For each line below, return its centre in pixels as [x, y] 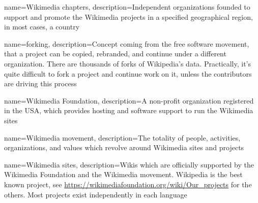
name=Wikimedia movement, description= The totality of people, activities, [122, 137]
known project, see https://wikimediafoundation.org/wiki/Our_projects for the [128, 184]
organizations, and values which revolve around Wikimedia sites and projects [124, 147]
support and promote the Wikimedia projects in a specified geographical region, [128, 16]
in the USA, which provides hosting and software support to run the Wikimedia [129, 110]
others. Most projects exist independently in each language [96, 194]
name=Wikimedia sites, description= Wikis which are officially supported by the [129, 164]
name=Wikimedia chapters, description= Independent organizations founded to [127, 7]
